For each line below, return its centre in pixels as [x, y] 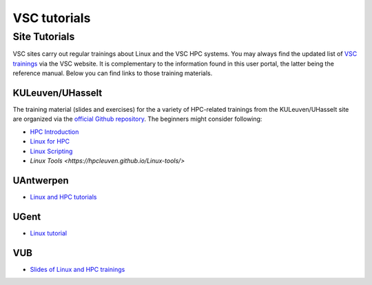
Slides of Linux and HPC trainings [77, 269]
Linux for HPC [50, 141]
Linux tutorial [49, 233]
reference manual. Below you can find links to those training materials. [113, 73]
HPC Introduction [54, 132]
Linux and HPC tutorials [63, 197]
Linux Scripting [51, 151]
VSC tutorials [52, 18]
